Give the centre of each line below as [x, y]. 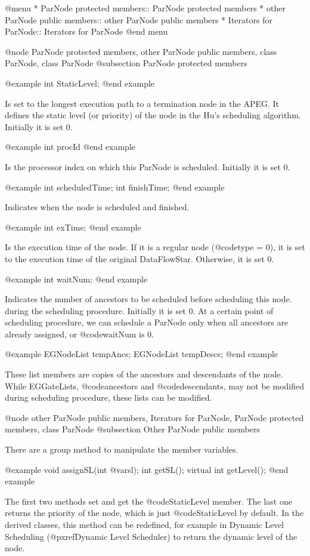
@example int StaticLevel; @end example [80, 83]
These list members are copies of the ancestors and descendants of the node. [144, 374]
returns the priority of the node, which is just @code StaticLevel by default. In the [154, 513]
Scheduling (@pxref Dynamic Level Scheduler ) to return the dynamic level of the [151, 536]
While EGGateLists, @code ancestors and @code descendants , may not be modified [154, 385]
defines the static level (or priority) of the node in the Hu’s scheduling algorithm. [153, 115]
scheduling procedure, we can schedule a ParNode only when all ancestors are [147, 322]
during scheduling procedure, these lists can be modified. [108, 397]
